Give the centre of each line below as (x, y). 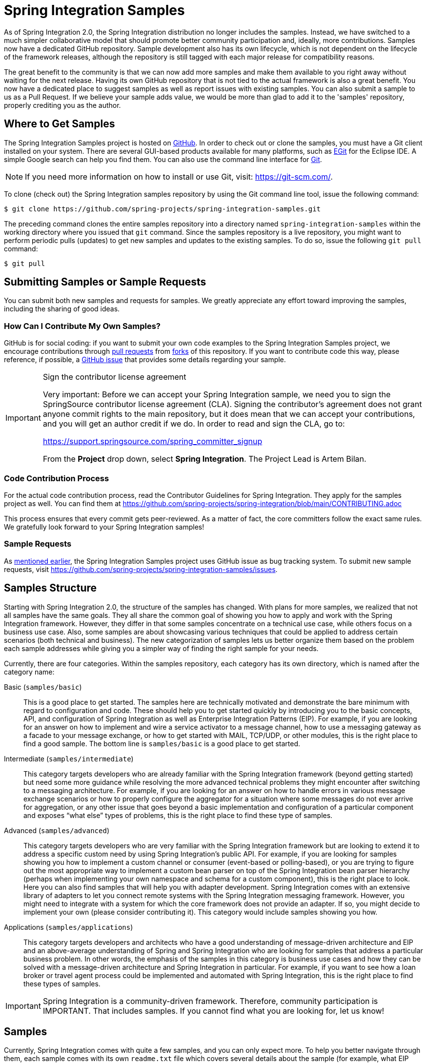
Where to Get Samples (60, 124)
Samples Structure (51, 588)
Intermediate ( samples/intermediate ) (69, 758)
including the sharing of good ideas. (62, 309)
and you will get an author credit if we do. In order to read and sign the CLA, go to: (194, 424)
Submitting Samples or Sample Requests (105, 282)
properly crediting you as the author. (62, 105)
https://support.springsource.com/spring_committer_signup (152, 441)
